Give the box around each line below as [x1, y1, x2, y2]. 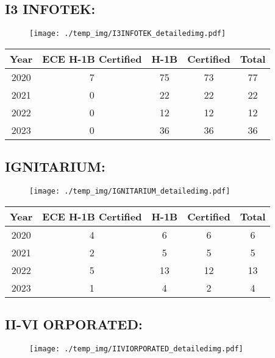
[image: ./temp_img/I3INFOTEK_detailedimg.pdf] [29, 29, 226, 38]
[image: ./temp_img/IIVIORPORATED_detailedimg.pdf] [29, 344, 243, 353]
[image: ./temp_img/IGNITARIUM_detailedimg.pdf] [29, 187, 230, 196]
